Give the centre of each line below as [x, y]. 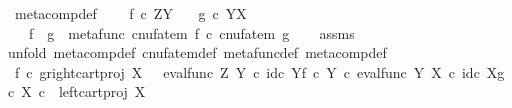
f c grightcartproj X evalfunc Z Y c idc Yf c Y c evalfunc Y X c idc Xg [259, 71]
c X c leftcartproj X [77, 91]
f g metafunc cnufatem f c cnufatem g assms [191, 32]
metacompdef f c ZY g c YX [130, 13]
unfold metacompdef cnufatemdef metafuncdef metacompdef [197, 52]
